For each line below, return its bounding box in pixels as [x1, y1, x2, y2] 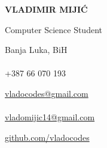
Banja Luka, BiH [5, 43, 68, 56]
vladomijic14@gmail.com [5, 111, 95, 123]
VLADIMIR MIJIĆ [5, 3, 88, 15]
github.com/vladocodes [5, 131, 90, 143]
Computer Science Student [5, 23, 102, 35]
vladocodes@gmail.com [5, 87, 88, 99]
